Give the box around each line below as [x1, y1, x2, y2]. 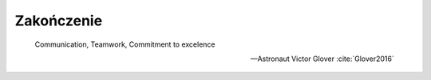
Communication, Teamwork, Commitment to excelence [34, 40, 215, 49]
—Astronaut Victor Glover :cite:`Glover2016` [250, 54, 394, 63]
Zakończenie [14, 12, 103, 29]
